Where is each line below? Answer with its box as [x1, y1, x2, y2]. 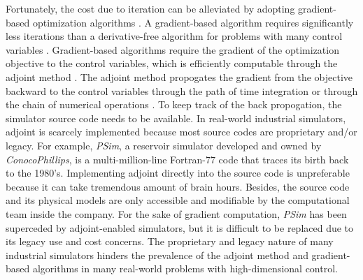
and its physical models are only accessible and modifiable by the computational [6, 193, 350, 207]
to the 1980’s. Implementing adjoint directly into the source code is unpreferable [6, 165, 350, 180]
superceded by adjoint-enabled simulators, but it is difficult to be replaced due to [6, 220, 354, 235]
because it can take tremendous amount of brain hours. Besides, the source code [6, 179, 350, 193]
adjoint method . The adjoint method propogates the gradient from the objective [6, 69, 353, 84]
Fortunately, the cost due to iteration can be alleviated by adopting [6, 1, 295, 15]
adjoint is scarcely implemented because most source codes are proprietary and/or [6, 124, 357, 139]
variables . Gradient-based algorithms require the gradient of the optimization [6, 42, 339, 57]
